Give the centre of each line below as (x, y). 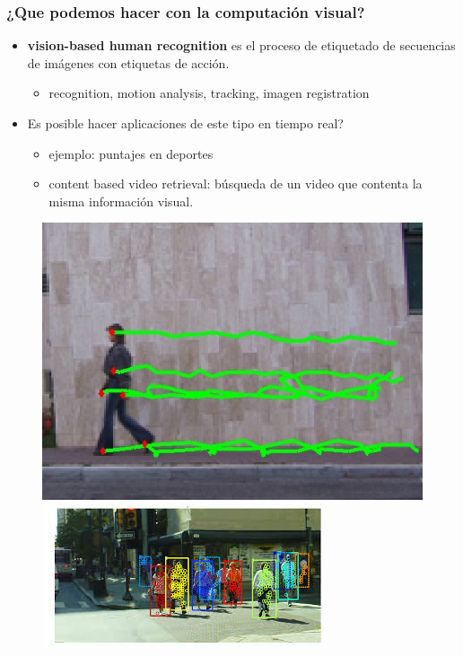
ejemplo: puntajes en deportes (131, 153)
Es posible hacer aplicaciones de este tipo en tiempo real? (185, 123)
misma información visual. (121, 201)
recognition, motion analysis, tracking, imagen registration (209, 93)
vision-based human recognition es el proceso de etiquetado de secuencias (241, 45)
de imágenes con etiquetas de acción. (128, 62)
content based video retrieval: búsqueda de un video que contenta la (236, 184)
